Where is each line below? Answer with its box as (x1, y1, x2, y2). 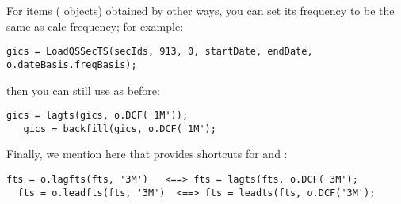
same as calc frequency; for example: (6, 17, 184, 34)
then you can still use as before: (6, 81, 160, 98)
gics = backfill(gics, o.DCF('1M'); (23, 123, 216, 134)
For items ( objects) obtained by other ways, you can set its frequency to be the (6, 2, 395, 18)
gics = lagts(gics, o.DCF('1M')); (6, 110, 189, 122)
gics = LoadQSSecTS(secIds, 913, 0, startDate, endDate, (6, 46, 313, 58)
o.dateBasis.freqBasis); (6, 59, 137, 70)
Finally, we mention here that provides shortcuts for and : (6, 145, 288, 162)
